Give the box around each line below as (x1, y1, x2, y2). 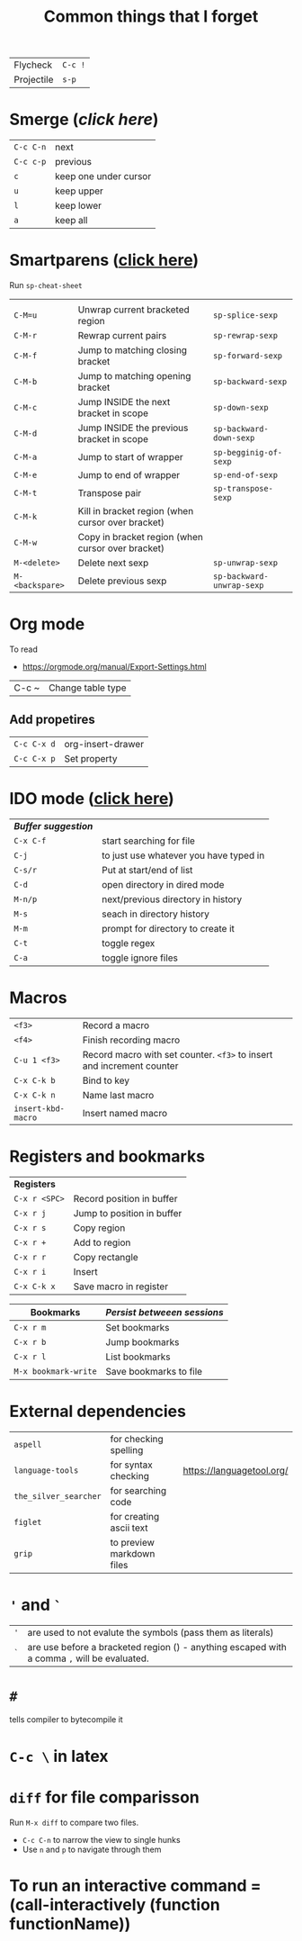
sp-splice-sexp (212, 311, 279, 320)
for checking (110, 1432, 164, 1445)
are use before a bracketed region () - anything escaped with (27, 1640, 288, 1653)
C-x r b (13, 1337, 47, 1347)
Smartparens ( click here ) (9, 250, 200, 271)
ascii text (110, 1521, 148, 1534)
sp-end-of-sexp (212, 470, 279, 481)
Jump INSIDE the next (77, 396, 171, 409)
